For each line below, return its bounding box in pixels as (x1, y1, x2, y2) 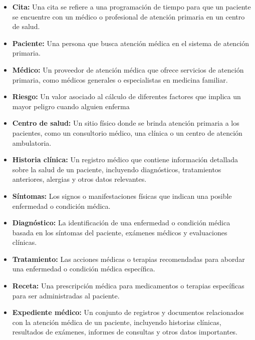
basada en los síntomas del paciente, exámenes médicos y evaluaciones (12, 227, 227, 237)
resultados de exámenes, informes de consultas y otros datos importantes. (12, 326, 237, 337)
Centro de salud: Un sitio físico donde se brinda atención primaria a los (12, 118, 239, 128)
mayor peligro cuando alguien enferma (12, 101, 130, 111)
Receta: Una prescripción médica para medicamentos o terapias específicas (12, 280, 244, 291)
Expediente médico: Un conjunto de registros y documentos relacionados (12, 307, 244, 317)
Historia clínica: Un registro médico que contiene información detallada (12, 154, 238, 165)
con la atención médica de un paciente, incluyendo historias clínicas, (12, 316, 221, 327)
